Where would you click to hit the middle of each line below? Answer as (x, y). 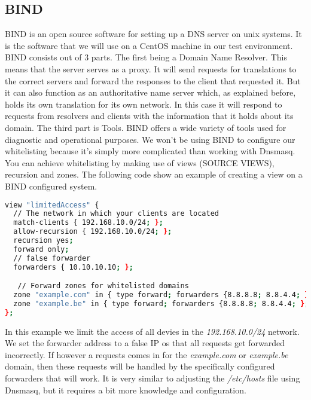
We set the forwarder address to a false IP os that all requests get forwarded (145, 343)
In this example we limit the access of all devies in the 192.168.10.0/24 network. (152, 331)
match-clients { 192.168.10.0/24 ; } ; (88, 223)
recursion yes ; (43, 241)
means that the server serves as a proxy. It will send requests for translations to (151, 68)
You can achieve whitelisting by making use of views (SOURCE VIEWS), (140, 162)
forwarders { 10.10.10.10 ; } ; (73, 267)
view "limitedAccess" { (52, 205)
